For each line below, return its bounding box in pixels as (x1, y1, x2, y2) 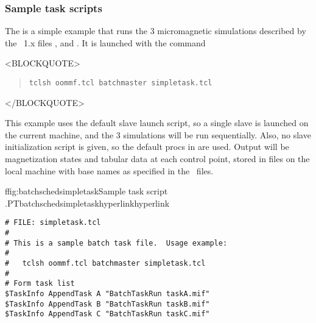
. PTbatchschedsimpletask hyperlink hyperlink (5, 196, 170, 209)
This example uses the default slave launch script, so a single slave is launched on (5, 116, 309, 129)
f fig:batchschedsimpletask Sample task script (5, 185, 168, 197)
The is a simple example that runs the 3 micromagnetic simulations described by (5, 24, 306, 37)
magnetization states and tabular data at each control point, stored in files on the (5, 152, 310, 165)
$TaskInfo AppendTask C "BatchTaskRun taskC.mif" (5, 310, 210, 319)
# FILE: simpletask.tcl (5, 218, 101, 227)
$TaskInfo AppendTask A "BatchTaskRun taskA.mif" (5, 289, 210, 298)
